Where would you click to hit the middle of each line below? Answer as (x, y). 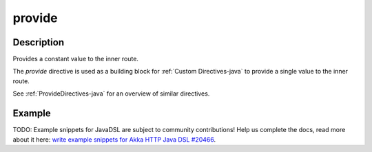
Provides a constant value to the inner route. (76, 59)
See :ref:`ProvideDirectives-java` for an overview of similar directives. (111, 94)
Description (39, 42)
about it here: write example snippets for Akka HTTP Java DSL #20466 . (114, 139)
